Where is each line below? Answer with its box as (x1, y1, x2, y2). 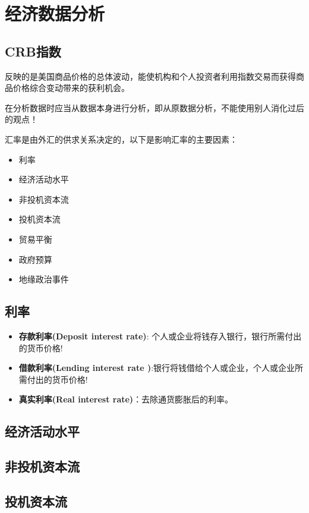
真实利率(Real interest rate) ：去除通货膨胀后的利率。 (18, 393, 234, 405)
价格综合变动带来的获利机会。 (12, 81, 130, 94)
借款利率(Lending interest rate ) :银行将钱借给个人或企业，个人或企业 (18, 361, 295, 374)
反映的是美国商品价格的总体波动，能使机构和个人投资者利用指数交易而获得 (5, 70, 296, 82)
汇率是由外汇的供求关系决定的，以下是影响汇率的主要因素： (5, 133, 238, 145)
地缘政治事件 (18, 273, 69, 285)
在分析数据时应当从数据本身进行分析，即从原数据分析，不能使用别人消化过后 (5, 101, 304, 114)
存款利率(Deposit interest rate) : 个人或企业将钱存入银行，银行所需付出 (18, 329, 302, 342)
